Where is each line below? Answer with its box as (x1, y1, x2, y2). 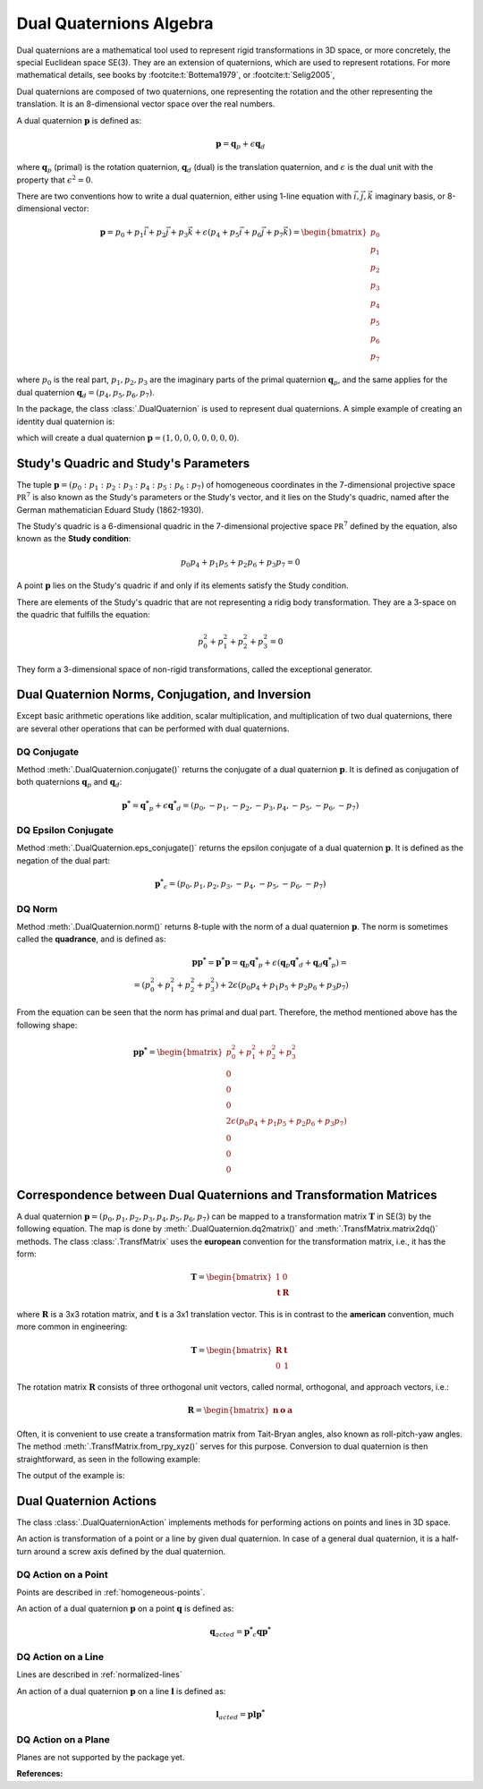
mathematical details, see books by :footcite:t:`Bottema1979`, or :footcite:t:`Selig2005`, (16, 70, 335, 81)
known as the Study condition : (16, 533, 131, 544)
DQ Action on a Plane (16, 1733, 111, 1745)
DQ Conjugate (16, 745, 80, 758)
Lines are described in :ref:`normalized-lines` (16, 1669, 182, 1680)
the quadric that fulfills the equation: (16, 609, 151, 619)
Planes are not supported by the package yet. (16, 1751, 185, 1762)
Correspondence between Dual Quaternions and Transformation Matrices (16, 1187, 437, 1203)
